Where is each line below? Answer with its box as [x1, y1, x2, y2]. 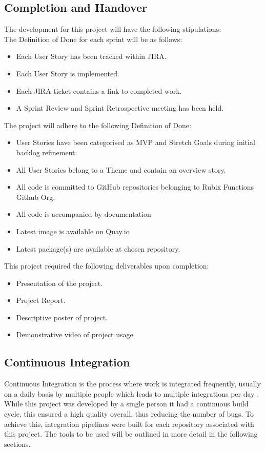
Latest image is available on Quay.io [16, 225, 130, 236]
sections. [4, 438, 31, 449]
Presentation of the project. [16, 277, 103, 288]
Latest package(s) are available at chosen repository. [16, 243, 180, 254]
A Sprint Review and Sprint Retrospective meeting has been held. [16, 102, 224, 113]
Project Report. [16, 295, 66, 305]
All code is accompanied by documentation [16, 209, 151, 219]
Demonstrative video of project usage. [16, 329, 135, 340]
